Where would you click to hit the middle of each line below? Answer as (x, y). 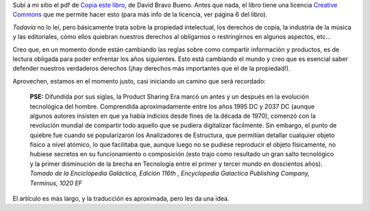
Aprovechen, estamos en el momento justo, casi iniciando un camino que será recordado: (139, 81)
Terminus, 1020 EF (56, 183)
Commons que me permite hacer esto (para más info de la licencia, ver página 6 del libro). (140, 14)
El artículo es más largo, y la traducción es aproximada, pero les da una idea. (121, 199)
